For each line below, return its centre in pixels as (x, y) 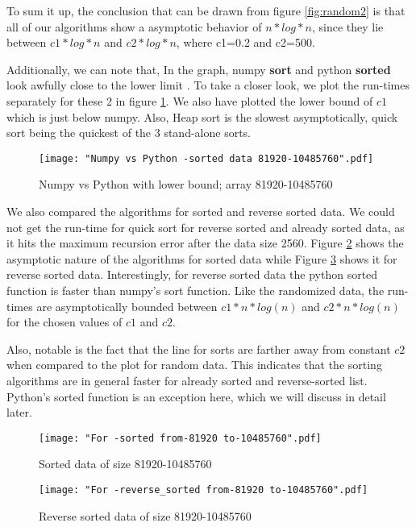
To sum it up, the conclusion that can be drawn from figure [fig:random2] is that (206, 10)
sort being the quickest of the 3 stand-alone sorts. (129, 133)
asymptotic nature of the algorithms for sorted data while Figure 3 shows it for (202, 258)
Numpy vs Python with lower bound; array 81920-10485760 (186, 184)
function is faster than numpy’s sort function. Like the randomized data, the (196, 290)
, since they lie (347, 26)
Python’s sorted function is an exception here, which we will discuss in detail (196, 396)
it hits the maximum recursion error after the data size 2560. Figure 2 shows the (205, 243)
